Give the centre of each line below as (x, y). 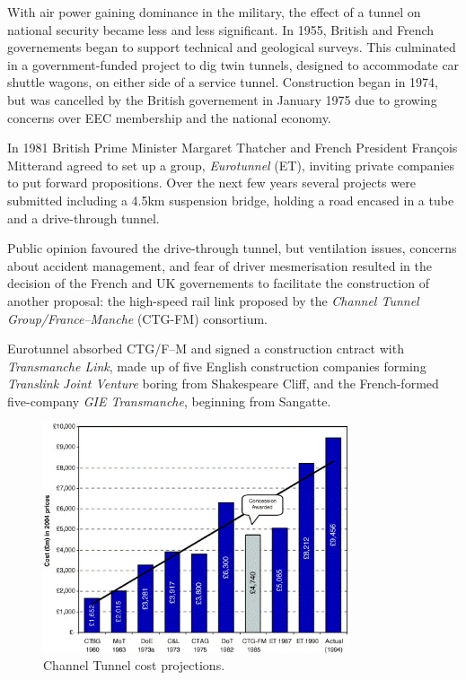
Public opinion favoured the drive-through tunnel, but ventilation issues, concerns (232, 248)
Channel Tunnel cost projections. (134, 665)
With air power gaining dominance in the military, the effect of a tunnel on (214, 12)
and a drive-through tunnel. (84, 218)
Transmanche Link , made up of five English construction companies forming (217, 366)
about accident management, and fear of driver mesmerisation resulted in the (220, 265)
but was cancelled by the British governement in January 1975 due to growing (222, 99)
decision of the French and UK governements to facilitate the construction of (218, 283)
